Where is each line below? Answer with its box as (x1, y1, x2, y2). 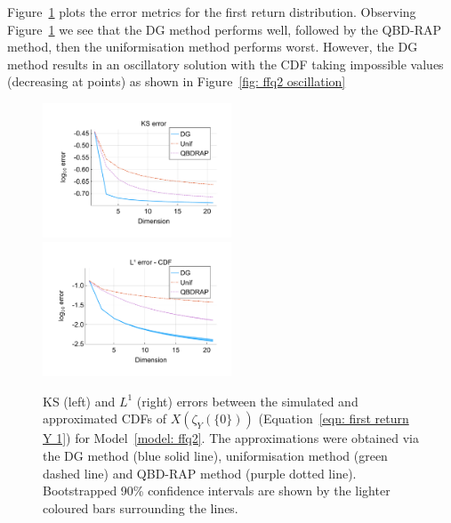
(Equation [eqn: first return (258, 409, 409, 428)
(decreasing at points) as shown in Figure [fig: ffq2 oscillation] (7, 72, 346, 91)
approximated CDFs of (43, 409, 166, 428)
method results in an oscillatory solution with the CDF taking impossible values (7, 54, 444, 73)
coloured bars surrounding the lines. (43, 498, 238, 517)
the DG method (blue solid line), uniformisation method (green (43, 447, 388, 464)
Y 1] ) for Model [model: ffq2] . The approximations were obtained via (43, 429, 419, 447)
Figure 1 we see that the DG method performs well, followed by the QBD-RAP (7, 20, 442, 38)
